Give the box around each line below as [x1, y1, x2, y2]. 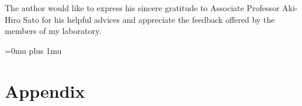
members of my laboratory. [5, 25, 102, 37]
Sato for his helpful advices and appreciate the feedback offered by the [23, 13, 275, 25]
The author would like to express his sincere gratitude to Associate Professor [5, 2, 280, 13]
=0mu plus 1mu [5, 44, 62, 56]
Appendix [5, 78, 85, 102]
